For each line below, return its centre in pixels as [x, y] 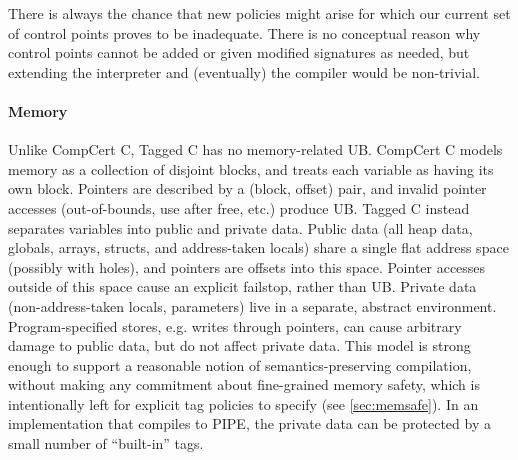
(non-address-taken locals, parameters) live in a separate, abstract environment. [252, 305]
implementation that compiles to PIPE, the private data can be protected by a [249, 423]
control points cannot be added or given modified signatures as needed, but [239, 52]
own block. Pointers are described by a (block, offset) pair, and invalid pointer [247, 188]
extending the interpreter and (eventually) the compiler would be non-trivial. [244, 71]
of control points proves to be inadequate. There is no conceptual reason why [244, 32]
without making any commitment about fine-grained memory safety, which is [244, 384]
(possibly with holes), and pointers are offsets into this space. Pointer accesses [247, 266]
